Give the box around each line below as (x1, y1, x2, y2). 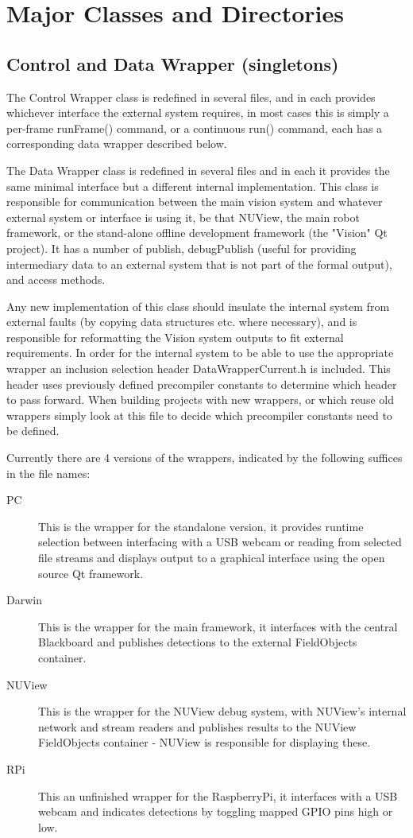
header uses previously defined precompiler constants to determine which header (6, 375, 397, 392)
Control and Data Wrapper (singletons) (6, 51, 339, 76)
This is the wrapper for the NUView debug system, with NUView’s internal (38, 703, 407, 720)
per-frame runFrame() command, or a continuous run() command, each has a (6, 119, 383, 136)
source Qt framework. (38, 564, 144, 581)
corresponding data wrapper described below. (6, 135, 227, 152)
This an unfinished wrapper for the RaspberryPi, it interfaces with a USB (38, 787, 398, 804)
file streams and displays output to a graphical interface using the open (38, 549, 385, 566)
